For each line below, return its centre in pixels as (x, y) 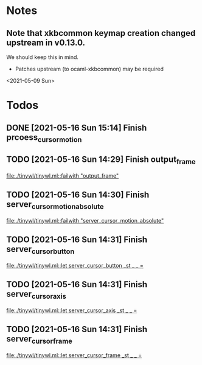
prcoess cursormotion (44, 138)
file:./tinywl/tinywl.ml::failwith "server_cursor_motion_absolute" (85, 220)
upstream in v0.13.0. (46, 42)
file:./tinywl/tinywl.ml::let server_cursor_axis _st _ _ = (72, 310)
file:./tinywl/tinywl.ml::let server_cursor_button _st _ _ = (75, 265)
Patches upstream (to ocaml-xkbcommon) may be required (89, 69)
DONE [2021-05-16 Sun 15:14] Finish (77, 127)
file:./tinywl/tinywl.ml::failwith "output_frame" (63, 176)
